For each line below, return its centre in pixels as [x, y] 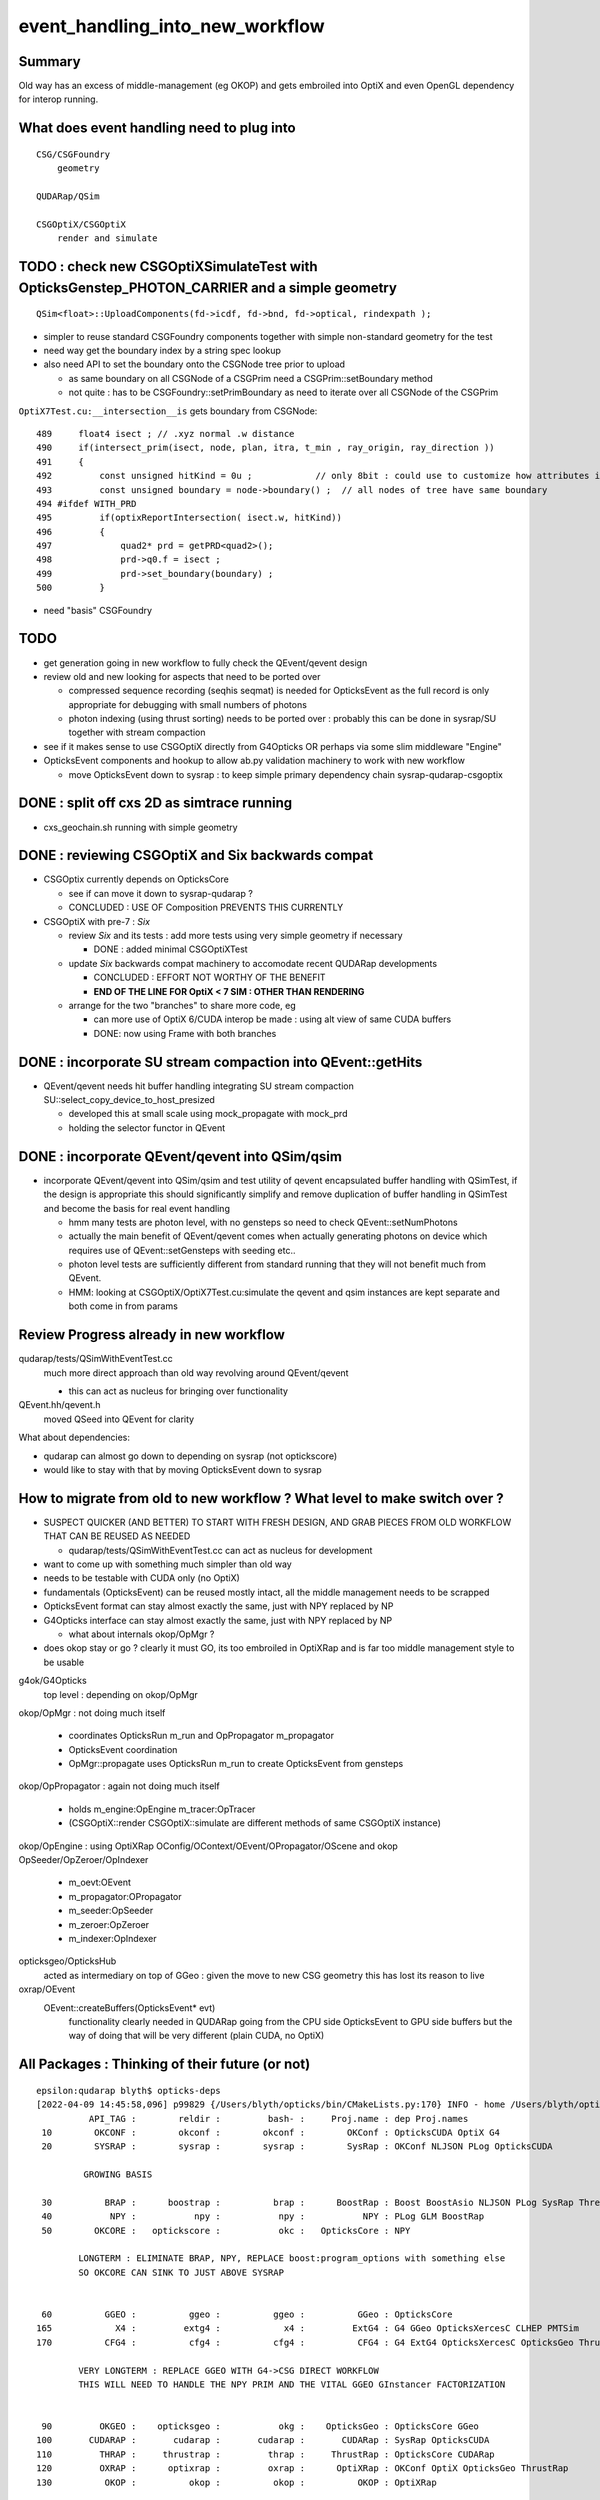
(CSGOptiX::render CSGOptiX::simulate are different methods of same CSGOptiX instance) [255, 1823]
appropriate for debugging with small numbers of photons [187, 704]
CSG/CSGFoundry [73, 154]
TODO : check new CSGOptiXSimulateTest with [168, 266]
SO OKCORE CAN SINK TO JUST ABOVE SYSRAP [181, 2272]
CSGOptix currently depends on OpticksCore [136, 879]
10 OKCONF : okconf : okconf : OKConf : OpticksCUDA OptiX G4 [270, 2132]
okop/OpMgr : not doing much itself [92, 1712]
